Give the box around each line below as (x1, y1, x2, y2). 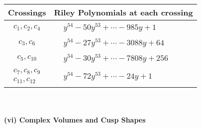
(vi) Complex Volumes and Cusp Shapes (4, 114, 146, 125)
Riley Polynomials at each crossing (54, 6, 193, 18)
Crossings (8, 6, 46, 18)
